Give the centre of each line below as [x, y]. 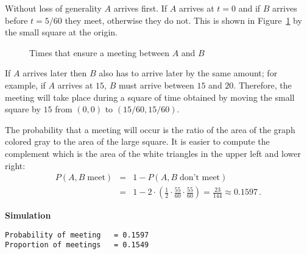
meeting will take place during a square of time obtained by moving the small [150, 97]
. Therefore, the [263, 85]
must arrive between [156, 85]
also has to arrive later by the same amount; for [188, 73]
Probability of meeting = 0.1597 [77, 235]
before [16, 20]
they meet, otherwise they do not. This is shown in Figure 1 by [183, 20]
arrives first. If [140, 8]
